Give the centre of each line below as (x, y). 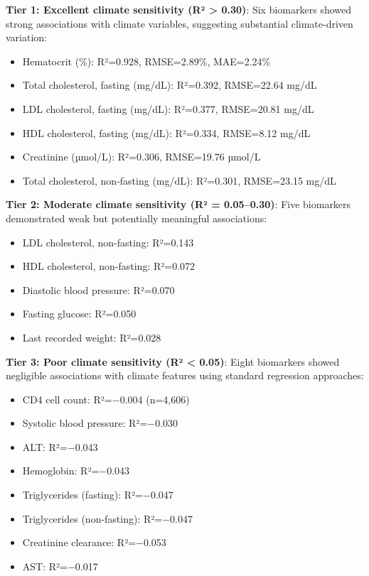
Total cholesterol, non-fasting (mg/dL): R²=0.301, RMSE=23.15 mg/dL (179, 180)
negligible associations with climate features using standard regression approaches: (185, 375)
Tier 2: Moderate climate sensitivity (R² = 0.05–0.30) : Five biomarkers (178, 204)
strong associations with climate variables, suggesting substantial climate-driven (180, 23)
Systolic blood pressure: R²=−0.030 (100, 423)
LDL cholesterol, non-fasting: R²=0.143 (108, 242)
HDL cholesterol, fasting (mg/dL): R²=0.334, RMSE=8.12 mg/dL (166, 132)
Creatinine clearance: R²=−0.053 (94, 542)
